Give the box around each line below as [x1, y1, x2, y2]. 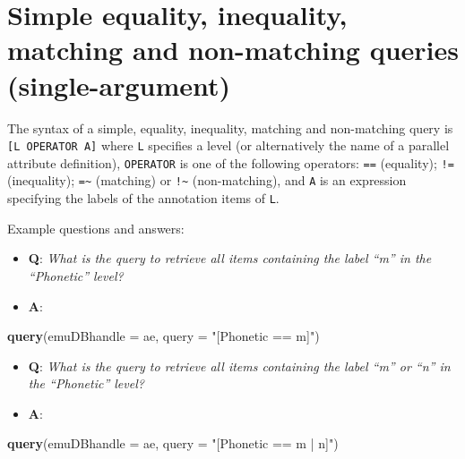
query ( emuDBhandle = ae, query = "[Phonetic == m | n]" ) [7, 434, 339, 453]
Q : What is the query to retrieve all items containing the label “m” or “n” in [28, 356, 451, 375]
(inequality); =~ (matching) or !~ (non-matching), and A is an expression [7, 171, 407, 190]
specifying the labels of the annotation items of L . [7, 189, 280, 208]
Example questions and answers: [7, 218, 185, 237]
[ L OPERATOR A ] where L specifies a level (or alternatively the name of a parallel [7, 136, 450, 155]
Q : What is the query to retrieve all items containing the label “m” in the [28, 249, 432, 268]
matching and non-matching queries [7, 31, 459, 68]
